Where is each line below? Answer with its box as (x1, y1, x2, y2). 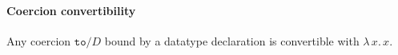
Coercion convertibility (6, 2, 136, 18)
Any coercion (6, 32, 71, 49)
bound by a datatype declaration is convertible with (104, 32, 360, 49)
